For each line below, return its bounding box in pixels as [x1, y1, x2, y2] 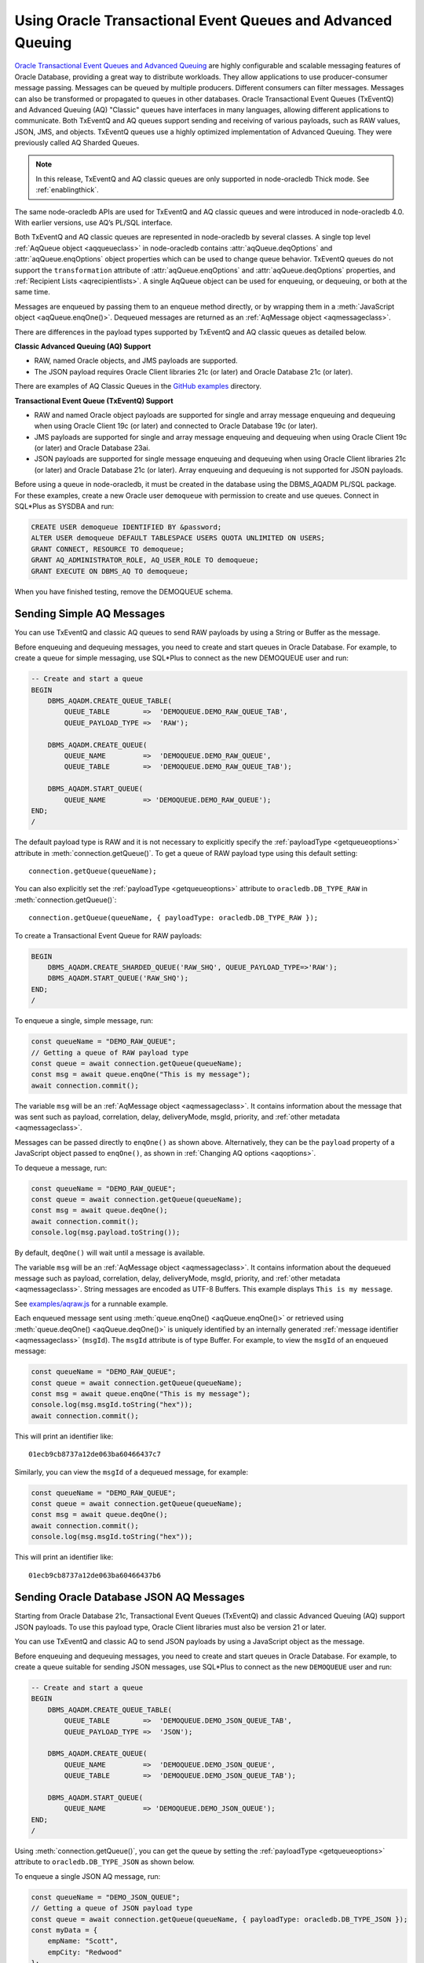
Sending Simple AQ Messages [14, 607, 166, 620]
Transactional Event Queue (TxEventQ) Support [14, 396, 174, 405]
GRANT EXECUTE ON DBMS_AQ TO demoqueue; [31, 566, 188, 576]
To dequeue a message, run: [14, 1163, 108, 1172]
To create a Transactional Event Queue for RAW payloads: [14, 930, 203, 940]
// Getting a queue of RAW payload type [31, 1048, 188, 1057]
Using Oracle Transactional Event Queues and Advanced [14, 12, 393, 29]
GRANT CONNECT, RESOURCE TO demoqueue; [31, 544, 185, 554]
